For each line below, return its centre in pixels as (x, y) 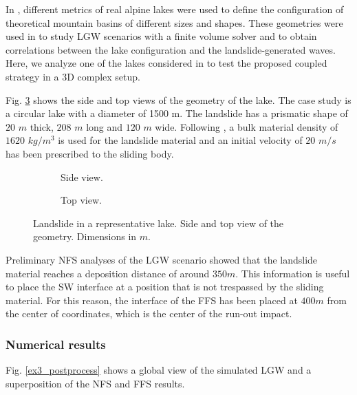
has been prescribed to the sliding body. (90, 153)
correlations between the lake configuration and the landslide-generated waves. (171, 49)
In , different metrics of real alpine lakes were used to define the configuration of (175, 9)
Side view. (82, 177)
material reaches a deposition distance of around (108, 273)
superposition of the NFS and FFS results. (95, 383)
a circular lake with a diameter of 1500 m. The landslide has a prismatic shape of (177, 113)
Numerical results (56, 344)
